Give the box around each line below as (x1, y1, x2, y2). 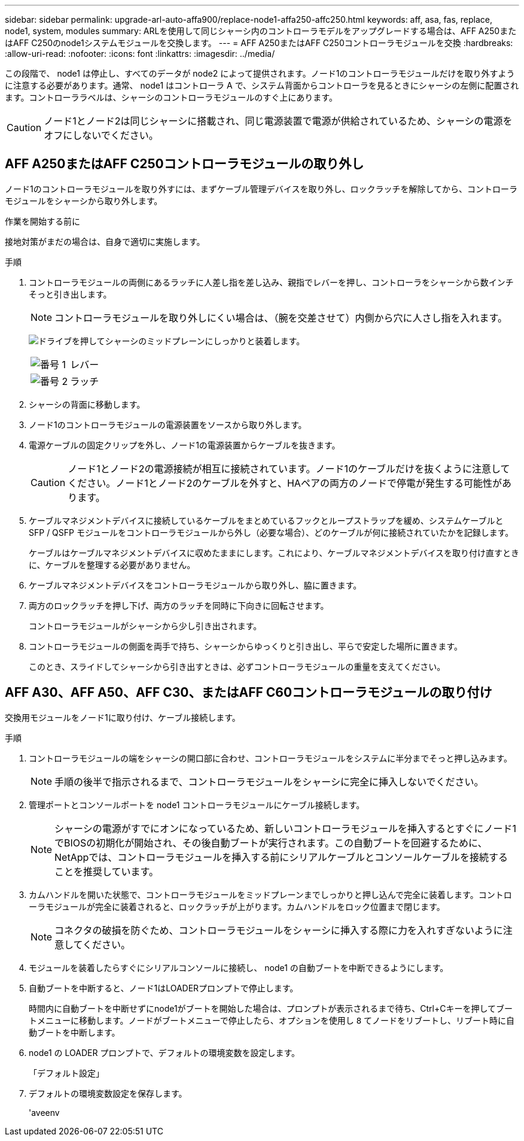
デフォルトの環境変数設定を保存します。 (29, 1088, 187, 1098)
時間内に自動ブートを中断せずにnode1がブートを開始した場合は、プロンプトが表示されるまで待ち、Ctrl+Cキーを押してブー (29, 1003, 513, 1013)
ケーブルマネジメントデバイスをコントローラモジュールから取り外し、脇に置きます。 (29, 579, 362, 590)
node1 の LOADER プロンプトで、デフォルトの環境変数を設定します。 (29, 1047, 300, 1058)
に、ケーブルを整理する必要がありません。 (29, 559, 196, 570)
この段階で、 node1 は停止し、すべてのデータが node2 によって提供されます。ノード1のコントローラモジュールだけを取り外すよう (5, 68, 515, 78)
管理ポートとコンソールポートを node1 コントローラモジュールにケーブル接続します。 (29, 799, 365, 810)
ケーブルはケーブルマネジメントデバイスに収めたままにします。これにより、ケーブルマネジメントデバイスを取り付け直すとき (29, 547, 519, 558)
